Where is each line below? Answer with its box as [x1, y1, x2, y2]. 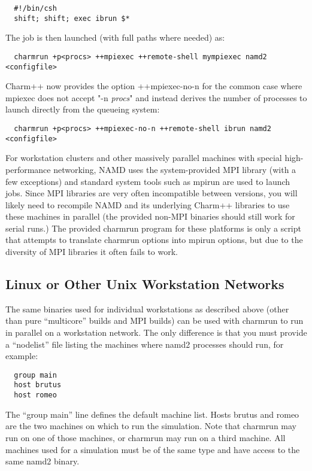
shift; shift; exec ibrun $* [14, 14, 130, 23]
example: [5, 350, 38, 362]
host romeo [14, 391, 57, 400]
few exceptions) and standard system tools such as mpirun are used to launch [5, 175, 290, 187]
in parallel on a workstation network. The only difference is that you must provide [5, 326, 307, 339]
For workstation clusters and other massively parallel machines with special [5, 151, 282, 164]
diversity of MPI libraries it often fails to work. [5, 245, 178, 258]
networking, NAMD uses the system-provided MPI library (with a [53, 163, 296, 175]
